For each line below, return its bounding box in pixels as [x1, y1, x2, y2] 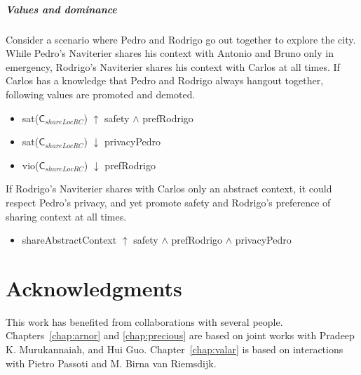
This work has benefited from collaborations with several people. [6, 314, 283, 329]
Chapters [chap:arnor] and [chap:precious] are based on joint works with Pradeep [6, 328, 355, 343]
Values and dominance [6, 1, 117, 16]
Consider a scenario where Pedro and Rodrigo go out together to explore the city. [6, 32, 356, 46]
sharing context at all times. [6, 209, 127, 223]
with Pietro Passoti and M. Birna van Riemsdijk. [6, 355, 217, 370]
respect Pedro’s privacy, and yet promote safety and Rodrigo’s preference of [6, 195, 331, 209]
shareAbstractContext [22, 232, 117, 247]
